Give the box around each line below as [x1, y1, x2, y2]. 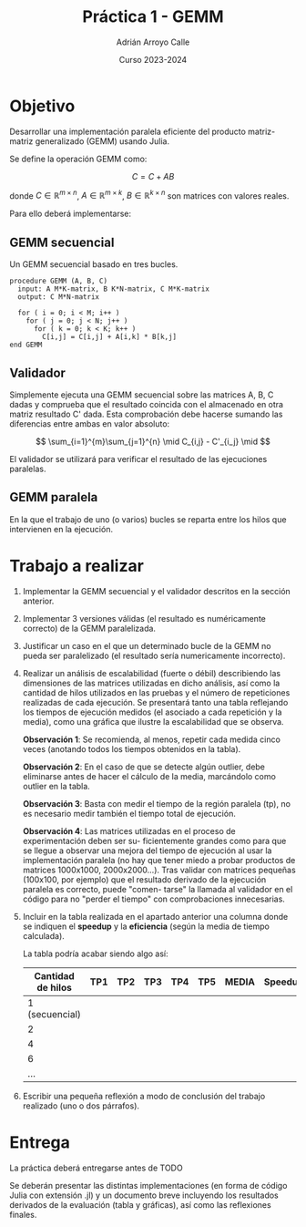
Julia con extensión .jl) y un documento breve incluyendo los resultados [9, 1190, 280, 1201]
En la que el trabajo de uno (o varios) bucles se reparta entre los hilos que [9, 513, 287, 525]
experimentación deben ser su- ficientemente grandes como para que [22, 835, 287, 846]
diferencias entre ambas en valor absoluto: [9, 418, 170, 429]
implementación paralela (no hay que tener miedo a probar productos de [22, 854, 296, 865]
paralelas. [9, 463, 46, 474]
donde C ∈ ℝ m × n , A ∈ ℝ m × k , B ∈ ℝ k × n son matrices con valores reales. [9, 189, 290, 201]
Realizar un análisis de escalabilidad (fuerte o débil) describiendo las [22, 667, 280, 678]
